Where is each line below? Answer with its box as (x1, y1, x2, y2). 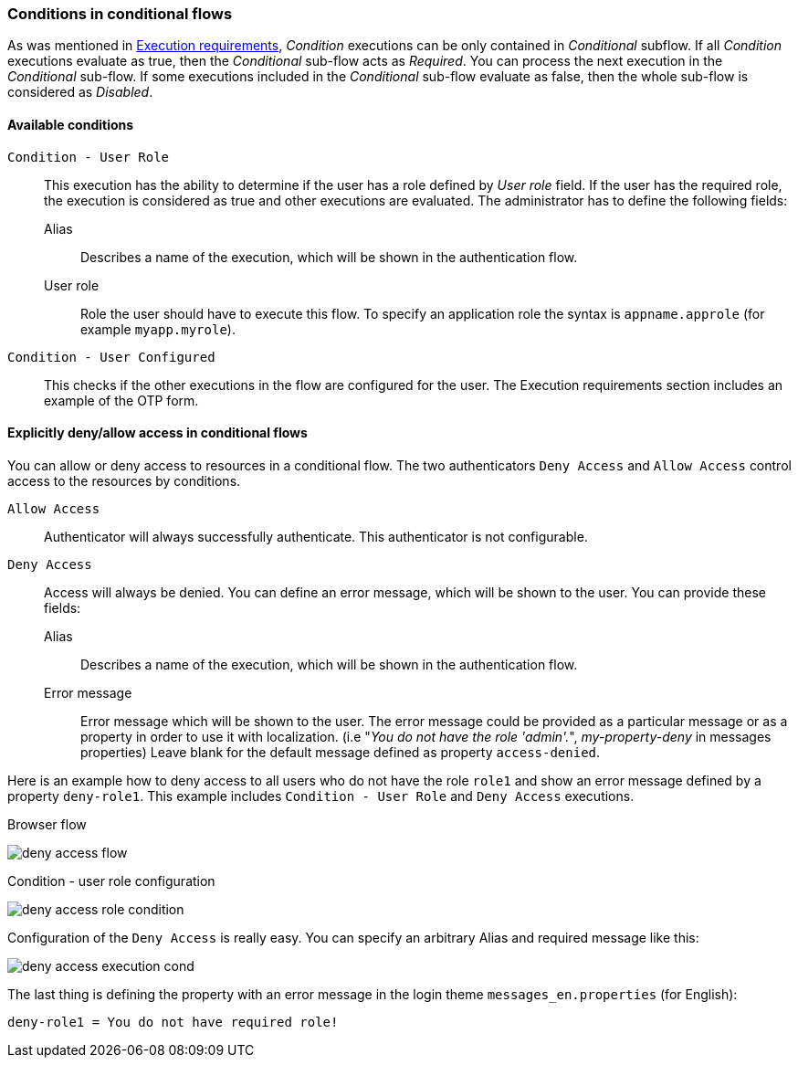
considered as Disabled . (7, 84, 153, 100)
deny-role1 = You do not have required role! (7, 1014, 339, 1029)
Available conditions (7, 116, 134, 132)
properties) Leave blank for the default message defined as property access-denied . (80, 743, 601, 760)
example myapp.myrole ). (80, 321, 236, 337)
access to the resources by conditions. (7, 472, 241, 489)
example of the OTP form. (44, 392, 199, 408)
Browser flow (7, 816, 87, 832)
